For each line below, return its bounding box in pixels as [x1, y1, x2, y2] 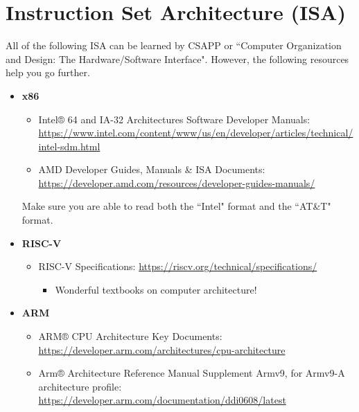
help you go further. [6, 65, 90, 80]
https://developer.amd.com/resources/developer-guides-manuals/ [38, 175, 315, 190]
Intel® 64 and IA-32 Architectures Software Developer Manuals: [38, 111, 310, 126]
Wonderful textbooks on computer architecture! [55, 282, 257, 296]
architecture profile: [38, 379, 122, 393]
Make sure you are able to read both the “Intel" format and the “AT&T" [21, 199, 331, 213]
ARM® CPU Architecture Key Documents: [38, 329, 222, 343]
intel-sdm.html [38, 138, 100, 153]
